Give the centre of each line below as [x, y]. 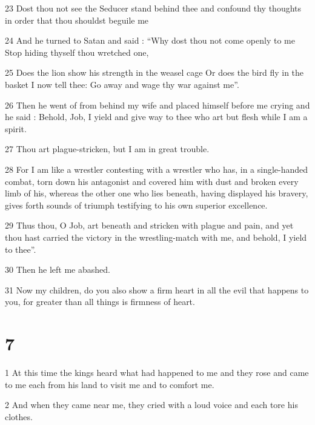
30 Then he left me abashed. [58, 269]
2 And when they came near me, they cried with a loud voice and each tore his [151, 405]
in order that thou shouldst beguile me [77, 20]
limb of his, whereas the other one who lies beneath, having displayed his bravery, [157, 193]
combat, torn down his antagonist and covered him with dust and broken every [152, 181]
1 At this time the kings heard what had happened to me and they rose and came [157, 372]
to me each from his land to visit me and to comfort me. [110, 384]
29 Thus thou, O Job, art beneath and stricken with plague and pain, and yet [149, 225]
